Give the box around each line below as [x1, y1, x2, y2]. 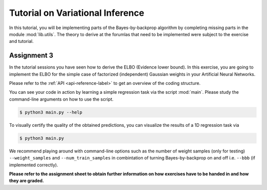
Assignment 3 [9, 51, 53, 60]
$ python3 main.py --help [19, 109, 83, 115]
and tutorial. [9, 38, 34, 44]
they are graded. [9, 178, 44, 184]
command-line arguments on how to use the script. [9, 96, 114, 102]
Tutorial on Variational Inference [9, 7, 144, 18]
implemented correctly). [9, 162, 58, 168]
